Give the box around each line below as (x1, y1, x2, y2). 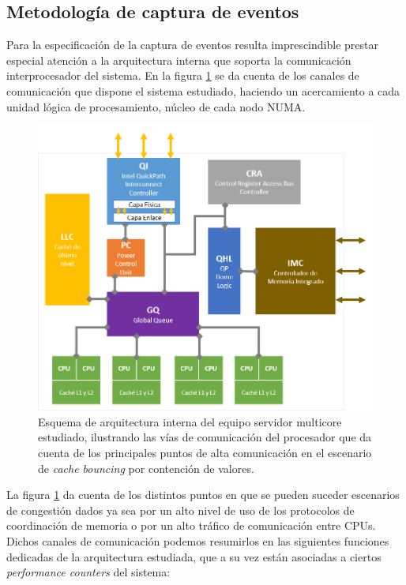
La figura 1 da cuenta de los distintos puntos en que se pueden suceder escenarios (6, 486, 400, 503)
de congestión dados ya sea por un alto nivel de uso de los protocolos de (6, 501, 355, 518)
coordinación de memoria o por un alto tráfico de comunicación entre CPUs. (6, 517, 376, 534)
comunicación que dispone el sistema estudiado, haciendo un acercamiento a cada (6, 82, 400, 99)
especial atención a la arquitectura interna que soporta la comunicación (6, 51, 351, 68)
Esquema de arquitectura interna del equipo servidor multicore (38, 413, 342, 429)
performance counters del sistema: (6, 564, 171, 580)
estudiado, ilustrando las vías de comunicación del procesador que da (38, 429, 372, 445)
